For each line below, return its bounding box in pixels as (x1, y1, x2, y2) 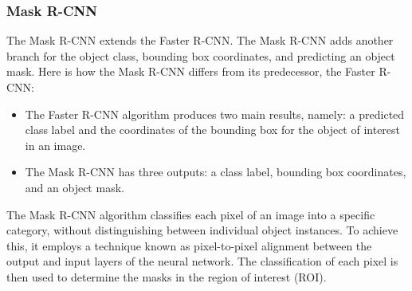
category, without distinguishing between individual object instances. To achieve (6, 222, 398, 238)
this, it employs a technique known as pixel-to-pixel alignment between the (6, 237, 372, 254)
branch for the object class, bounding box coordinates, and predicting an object (6, 47, 395, 64)
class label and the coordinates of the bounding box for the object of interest (25, 121, 401, 138)
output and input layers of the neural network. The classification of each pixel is (6, 253, 398, 269)
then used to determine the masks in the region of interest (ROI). (6, 268, 327, 285)
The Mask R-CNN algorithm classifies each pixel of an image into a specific (6, 206, 375, 222)
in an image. (25, 136, 86, 153)
